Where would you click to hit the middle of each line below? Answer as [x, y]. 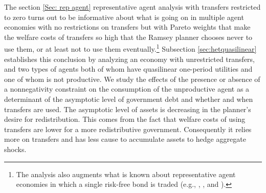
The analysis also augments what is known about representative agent [126, 174]
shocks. [15, 149]
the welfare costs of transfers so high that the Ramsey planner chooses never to [128, 37]
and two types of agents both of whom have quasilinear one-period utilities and [128, 69]
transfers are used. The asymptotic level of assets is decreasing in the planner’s [128, 109]
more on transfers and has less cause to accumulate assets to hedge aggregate [125, 139]
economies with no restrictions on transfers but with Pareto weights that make [127, 27]
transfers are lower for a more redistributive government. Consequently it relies [128, 129]
